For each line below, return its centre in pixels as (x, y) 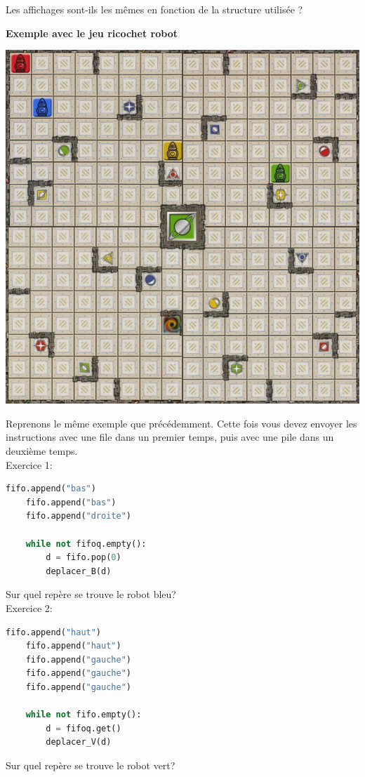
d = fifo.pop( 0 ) (84, 558)
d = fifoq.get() (84, 728)
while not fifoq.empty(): (86, 544)
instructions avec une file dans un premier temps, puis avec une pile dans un (170, 437)
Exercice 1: (29, 464)
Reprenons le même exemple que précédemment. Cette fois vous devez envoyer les (181, 423)
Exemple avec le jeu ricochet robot (92, 33)
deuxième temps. (42, 450)
